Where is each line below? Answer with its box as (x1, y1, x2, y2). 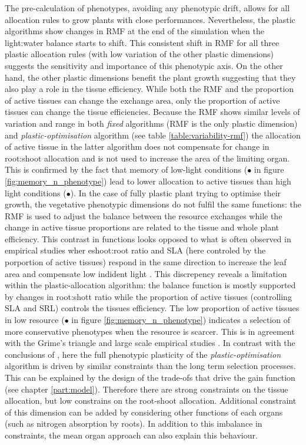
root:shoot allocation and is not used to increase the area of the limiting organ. (5, 151, 290, 164)
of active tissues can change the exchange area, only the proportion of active (5, 94, 280, 106)
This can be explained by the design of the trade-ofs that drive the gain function (5, 371, 295, 383)
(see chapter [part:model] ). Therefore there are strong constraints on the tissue (5, 383, 288, 395)
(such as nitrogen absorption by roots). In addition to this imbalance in (5, 417, 262, 430)
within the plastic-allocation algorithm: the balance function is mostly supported (5, 279, 296, 291)
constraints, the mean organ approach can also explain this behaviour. (5, 428, 258, 441)
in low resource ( (5, 314, 65, 326)
